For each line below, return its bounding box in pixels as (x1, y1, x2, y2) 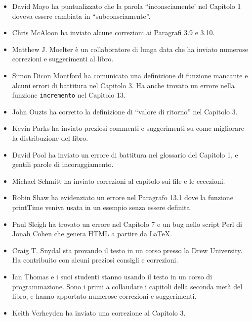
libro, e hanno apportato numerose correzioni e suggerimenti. (12, 291, 197, 301)
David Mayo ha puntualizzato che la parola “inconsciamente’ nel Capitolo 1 (12, 1, 241, 11)
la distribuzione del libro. (12, 133, 88, 143)
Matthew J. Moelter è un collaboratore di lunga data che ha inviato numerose (12, 44, 249, 54)
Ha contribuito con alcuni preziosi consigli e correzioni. (12, 255, 178, 265)
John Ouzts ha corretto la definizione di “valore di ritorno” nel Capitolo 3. (12, 106, 238, 116)
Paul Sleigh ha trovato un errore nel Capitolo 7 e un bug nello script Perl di (12, 218, 242, 229)
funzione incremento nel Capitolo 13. (12, 90, 126, 100)
